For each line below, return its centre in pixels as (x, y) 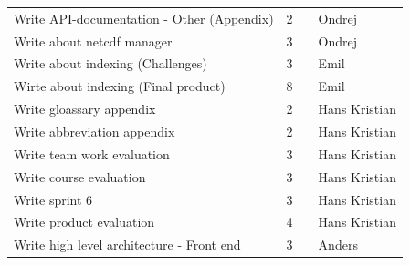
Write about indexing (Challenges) (110, 63)
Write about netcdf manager (93, 41)
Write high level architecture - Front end (127, 245)
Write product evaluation (84, 222)
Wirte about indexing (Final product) (120, 86)
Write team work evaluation (92, 153)
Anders (338, 245)
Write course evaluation (80, 176)
